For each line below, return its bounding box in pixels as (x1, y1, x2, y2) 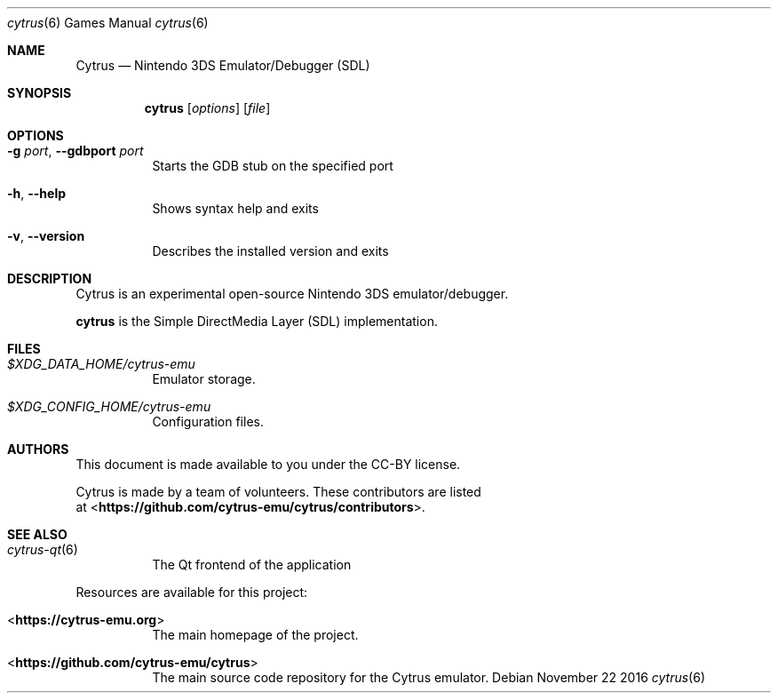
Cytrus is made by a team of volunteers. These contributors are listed (75, 484, 481, 499)
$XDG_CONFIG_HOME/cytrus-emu (7, 399, 211, 414)
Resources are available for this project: (75, 585, 308, 600)
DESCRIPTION (7, 271, 92, 286)
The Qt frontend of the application (152, 557, 352, 572)
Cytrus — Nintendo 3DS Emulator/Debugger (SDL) (75, 58, 370, 73)
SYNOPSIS (7, 85, 72, 100)
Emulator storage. (152, 371, 256, 386)
